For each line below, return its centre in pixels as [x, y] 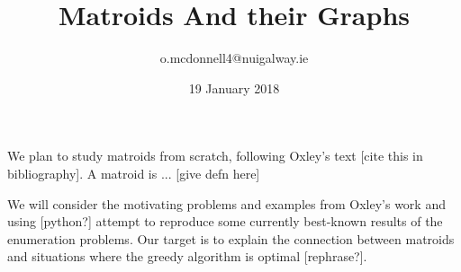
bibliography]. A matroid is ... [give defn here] [134, 173]
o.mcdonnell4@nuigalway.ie [234, 58]
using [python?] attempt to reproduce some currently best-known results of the [225, 221]
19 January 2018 [234, 88]
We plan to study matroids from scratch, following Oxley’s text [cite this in [215, 156]
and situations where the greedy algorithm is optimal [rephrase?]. [187, 256]
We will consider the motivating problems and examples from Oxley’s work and [226, 203]
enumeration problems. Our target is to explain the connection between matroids [231, 238]
